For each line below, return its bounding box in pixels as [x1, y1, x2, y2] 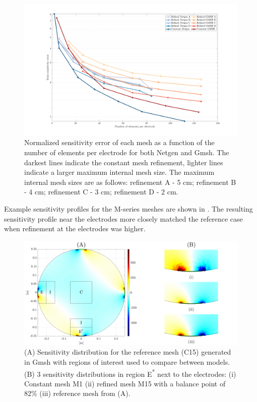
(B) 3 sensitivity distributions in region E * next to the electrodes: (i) [24, 367, 236, 379]
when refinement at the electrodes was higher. [4, 223, 146, 234]
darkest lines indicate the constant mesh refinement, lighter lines [24, 157, 223, 167]
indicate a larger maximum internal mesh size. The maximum [24, 167, 215, 177]
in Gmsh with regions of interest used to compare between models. [24, 357, 230, 367]
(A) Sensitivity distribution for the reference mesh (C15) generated [24, 347, 231, 357]
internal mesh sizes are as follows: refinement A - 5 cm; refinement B [24, 176, 236, 187]
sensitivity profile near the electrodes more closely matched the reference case [4, 213, 243, 224]
